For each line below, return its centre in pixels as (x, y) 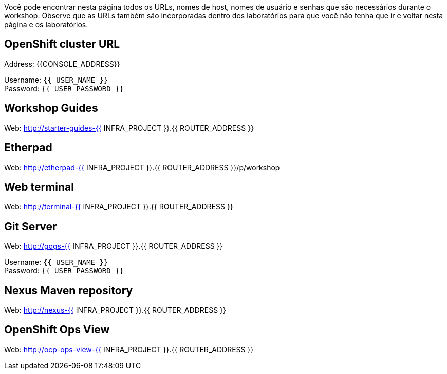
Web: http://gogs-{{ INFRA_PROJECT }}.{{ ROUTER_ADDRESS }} (114, 246)
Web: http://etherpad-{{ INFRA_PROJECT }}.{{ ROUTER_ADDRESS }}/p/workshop (142, 167)
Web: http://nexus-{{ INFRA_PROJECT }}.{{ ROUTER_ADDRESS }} (115, 310)
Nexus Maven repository (69, 290)
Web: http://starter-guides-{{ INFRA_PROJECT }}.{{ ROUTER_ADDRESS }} (129, 128)
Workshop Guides (51, 108)
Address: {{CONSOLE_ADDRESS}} (62, 64)
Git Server (31, 226)
